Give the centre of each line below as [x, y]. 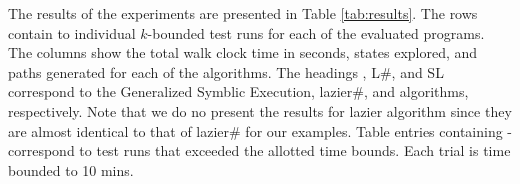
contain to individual [72, 32]
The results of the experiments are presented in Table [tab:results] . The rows [243, 13]
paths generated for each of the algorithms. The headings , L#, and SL [226, 71]
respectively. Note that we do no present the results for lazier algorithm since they [260, 110]
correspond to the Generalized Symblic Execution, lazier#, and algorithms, [238, 91]
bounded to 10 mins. [71, 169]
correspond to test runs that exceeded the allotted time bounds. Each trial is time [259, 150]
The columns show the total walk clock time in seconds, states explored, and [243, 52]
